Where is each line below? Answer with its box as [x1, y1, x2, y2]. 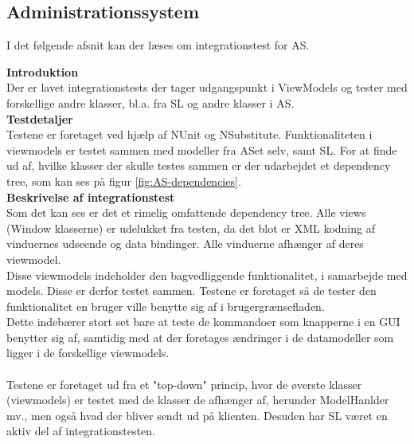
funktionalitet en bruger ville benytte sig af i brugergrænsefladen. [6, 297, 325, 314]
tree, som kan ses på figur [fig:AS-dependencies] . [6, 172, 241, 189]
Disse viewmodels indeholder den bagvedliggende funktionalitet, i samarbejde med [6, 266, 408, 283]
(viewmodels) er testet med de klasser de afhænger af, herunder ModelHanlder [6, 391, 389, 408]
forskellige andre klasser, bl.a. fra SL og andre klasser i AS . [6, 94, 295, 111]
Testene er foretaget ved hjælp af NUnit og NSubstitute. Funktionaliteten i [6, 126, 373, 143]
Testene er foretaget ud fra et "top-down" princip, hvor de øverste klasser [6, 375, 362, 392]
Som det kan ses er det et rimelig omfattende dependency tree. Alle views [6, 204, 366, 221]
